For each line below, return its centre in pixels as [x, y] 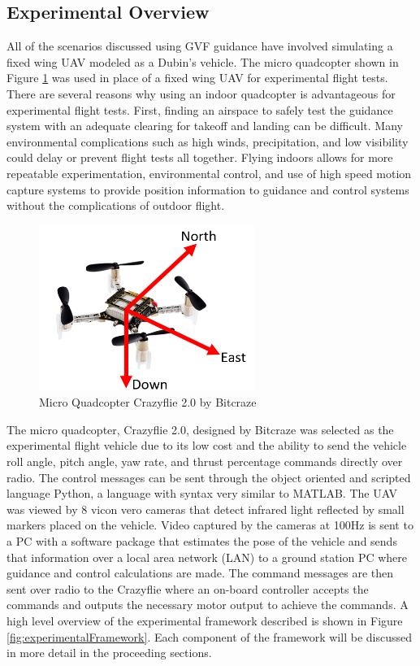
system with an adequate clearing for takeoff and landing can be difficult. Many [205, 126]
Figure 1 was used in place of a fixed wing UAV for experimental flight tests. [197, 78]
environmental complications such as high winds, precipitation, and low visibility [208, 141]
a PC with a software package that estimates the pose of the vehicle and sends [202, 541]
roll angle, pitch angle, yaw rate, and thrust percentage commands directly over [205, 461]
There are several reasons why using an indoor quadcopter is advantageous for [201, 93]
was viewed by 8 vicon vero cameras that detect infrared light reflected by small [206, 509]
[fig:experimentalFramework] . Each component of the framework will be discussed [209, 636]
